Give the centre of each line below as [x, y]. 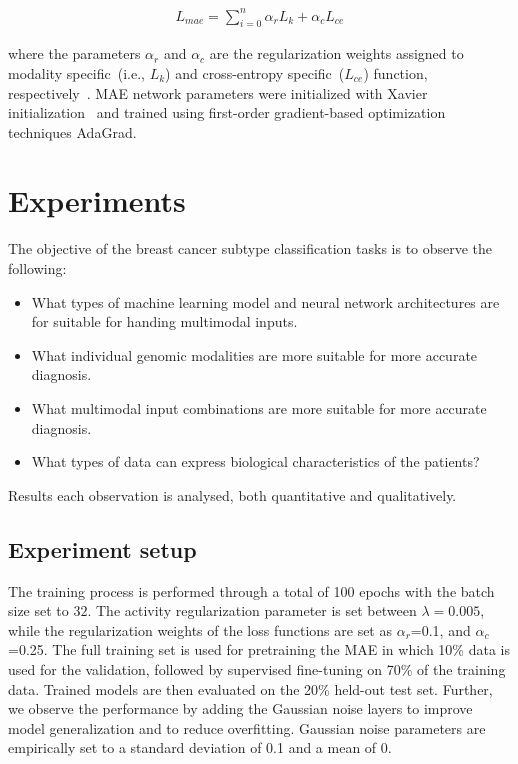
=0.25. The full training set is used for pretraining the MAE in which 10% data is [259, 649]
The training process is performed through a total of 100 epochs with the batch [251, 590]
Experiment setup [102, 548]
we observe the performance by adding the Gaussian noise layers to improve [240, 708]
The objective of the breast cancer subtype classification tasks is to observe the [250, 248]
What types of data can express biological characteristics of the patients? [255, 461]
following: [37, 268]
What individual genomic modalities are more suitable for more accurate [254, 354]
